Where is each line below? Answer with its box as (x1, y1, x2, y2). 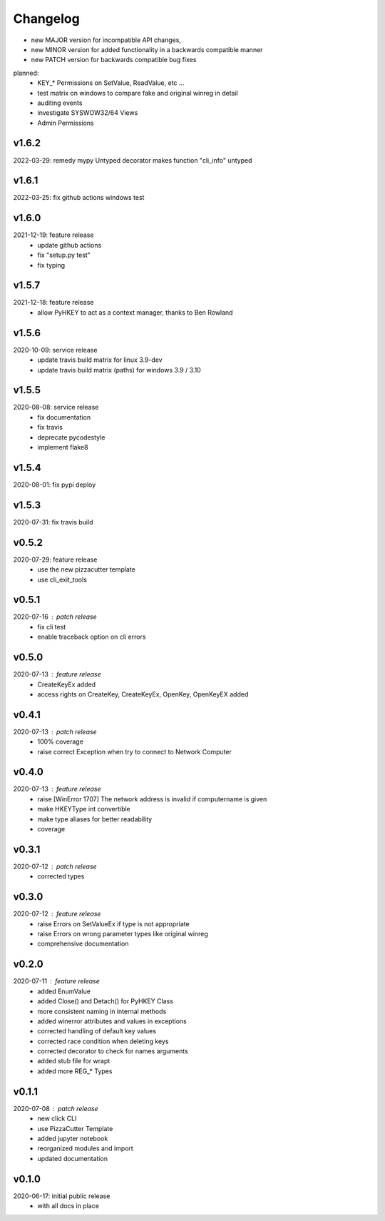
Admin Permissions (37, 118, 94, 127)
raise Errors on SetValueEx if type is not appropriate (37, 919, 190, 928)
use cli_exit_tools (37, 575, 87, 584)
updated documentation (37, 1154, 108, 1162)
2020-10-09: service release (13, 345, 98, 354)
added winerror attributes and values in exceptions (37, 1017, 187, 1025)
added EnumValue (37, 987, 91, 995)
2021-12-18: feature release (13, 298, 94, 307)
